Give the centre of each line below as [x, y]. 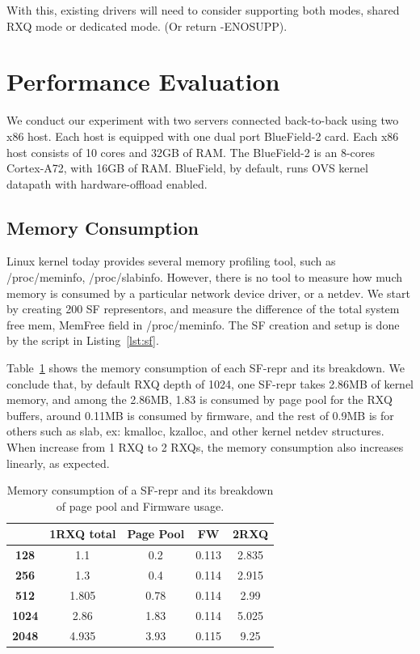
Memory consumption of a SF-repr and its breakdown [140, 490]
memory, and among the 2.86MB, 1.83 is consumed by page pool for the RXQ [199, 399]
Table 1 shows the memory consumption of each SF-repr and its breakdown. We [206, 368]
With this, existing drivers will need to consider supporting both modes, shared [203, 10]
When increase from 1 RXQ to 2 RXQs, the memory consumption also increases [205, 447]
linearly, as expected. [58, 463]
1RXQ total [83, 534]
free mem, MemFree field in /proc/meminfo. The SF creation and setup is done [203, 324]
